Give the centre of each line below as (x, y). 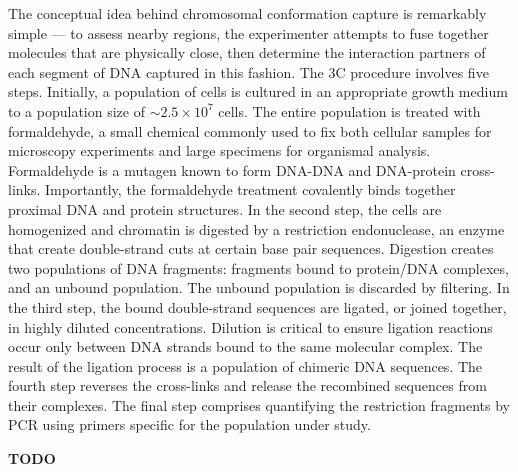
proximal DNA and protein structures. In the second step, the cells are (225, 208)
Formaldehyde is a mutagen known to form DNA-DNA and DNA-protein (232, 169)
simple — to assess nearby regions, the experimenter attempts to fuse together (248, 32)
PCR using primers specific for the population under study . (189, 424)
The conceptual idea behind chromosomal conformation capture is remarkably (247, 13)
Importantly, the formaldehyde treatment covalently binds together (250, 189)
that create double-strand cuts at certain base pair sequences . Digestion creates (251, 248)
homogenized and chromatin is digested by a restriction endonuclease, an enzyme (256, 228)
